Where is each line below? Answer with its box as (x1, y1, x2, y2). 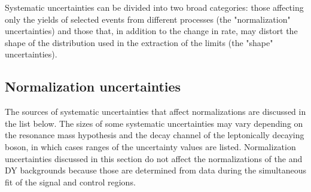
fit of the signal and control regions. (5, 175, 136, 188)
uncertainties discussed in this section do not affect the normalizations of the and (5, 152, 303, 164)
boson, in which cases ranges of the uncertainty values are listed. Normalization (5, 140, 296, 153)
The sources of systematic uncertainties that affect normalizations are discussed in (5, 105, 306, 118)
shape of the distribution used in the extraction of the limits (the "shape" (5, 36, 273, 48)
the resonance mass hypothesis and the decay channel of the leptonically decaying (5, 129, 304, 141)
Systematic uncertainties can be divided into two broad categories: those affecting (5, 1, 304, 13)
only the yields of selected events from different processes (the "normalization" (5, 13, 291, 25)
